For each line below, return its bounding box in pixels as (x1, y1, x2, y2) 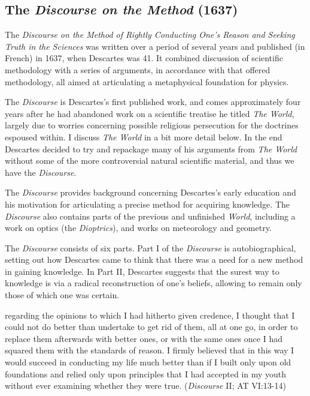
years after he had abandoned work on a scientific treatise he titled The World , (5, 107, 294, 119)
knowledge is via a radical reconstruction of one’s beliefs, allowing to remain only (5, 277, 302, 289)
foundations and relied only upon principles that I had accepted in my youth (5, 367, 287, 380)
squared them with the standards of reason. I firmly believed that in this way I (5, 344, 294, 356)
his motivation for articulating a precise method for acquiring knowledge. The (5, 197, 290, 210)
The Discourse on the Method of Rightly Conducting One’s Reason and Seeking (5, 28, 295, 41)
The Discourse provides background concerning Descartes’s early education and (5, 186, 296, 199)
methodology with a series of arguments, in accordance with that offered (5, 63, 271, 76)
